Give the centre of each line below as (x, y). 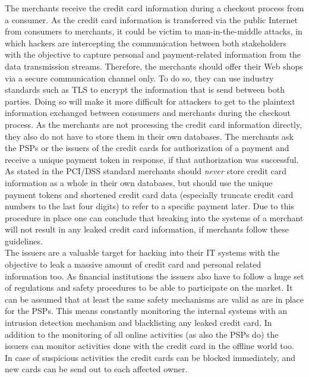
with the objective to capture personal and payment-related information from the (153, 54)
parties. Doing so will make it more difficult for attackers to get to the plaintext (150, 101)
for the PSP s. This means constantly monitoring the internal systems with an (146, 311)
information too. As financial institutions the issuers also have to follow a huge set (154, 276)
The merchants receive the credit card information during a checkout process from (154, 8)
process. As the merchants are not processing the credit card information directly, (154, 124)
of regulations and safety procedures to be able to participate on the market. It (149, 288)
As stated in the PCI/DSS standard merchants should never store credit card (146, 171)
